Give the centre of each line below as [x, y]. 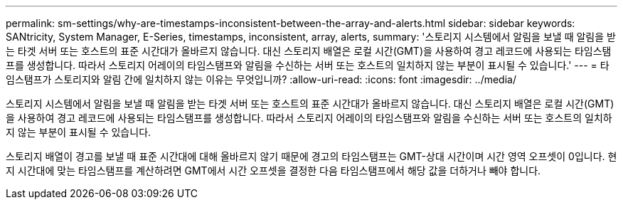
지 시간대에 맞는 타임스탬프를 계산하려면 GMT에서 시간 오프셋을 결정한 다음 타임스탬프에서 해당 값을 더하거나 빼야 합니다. [273, 170]
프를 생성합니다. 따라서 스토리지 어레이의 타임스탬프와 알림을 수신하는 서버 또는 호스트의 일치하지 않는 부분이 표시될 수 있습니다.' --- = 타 [308, 65]
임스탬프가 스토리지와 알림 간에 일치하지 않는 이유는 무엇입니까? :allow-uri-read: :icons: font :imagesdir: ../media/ [261, 79]
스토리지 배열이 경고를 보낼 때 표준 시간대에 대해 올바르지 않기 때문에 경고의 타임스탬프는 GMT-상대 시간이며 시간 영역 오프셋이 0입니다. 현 [311, 156]
